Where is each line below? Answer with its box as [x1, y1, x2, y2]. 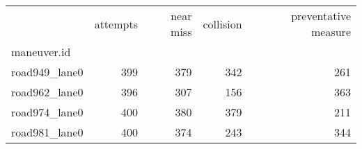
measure [310, 24, 351, 40]
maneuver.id [11, 44, 71, 60]
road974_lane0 [11, 104, 84, 120]
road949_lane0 [11, 64, 84, 80]
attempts [94, 15, 138, 32]
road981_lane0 [11, 124, 84, 140]
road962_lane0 [11, 84, 84, 100]
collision [203, 15, 242, 32]
